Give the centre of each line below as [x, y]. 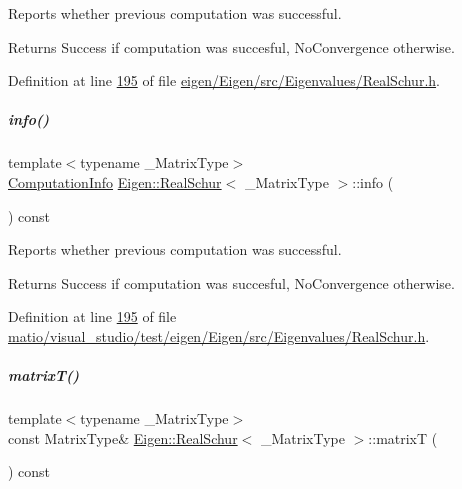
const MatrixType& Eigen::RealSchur [123, 437]
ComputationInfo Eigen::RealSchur [115, 181]
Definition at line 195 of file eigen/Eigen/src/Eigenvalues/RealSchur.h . [224, 80]
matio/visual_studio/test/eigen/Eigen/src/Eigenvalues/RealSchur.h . [219, 335]
